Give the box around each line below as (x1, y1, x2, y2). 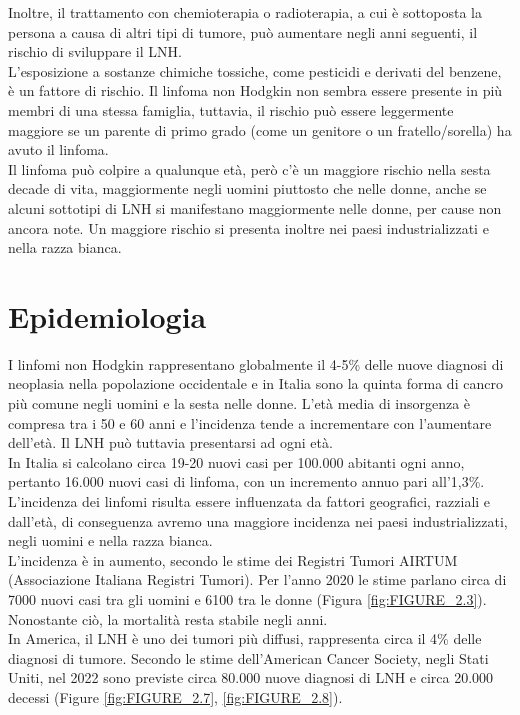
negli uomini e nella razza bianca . (8, 530, 213, 551)
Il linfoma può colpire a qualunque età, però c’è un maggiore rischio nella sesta (8, 158, 491, 179)
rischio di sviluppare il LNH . (8, 41, 182, 62)
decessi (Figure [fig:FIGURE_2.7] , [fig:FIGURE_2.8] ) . (8, 686, 343, 707)
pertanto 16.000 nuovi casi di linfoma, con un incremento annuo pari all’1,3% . (8, 471, 485, 492)
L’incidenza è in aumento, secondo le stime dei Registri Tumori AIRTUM (8, 549, 458, 570)
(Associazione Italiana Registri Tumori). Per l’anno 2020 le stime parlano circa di (8, 569, 507, 590)
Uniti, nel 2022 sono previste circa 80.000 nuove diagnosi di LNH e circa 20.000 (8, 667, 494, 688)
